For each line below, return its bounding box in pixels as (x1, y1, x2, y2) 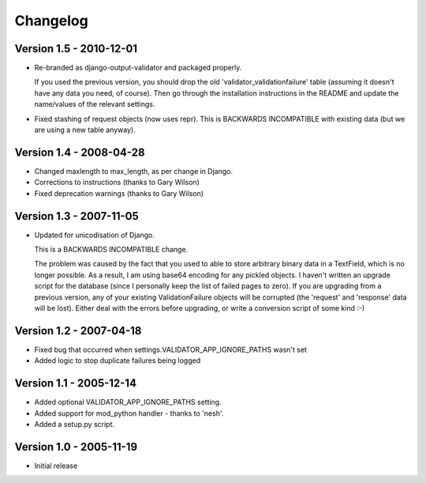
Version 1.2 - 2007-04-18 (14, 324, 142, 338)
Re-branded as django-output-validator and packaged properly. (34, 63, 242, 73)
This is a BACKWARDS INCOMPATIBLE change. (34, 245, 189, 254)
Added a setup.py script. (34, 419, 114, 428)
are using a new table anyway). (34, 125, 136, 134)
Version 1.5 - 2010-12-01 (14, 42, 138, 55)
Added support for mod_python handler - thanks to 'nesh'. (34, 408, 224, 418)
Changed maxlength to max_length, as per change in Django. (34, 166, 233, 175)
